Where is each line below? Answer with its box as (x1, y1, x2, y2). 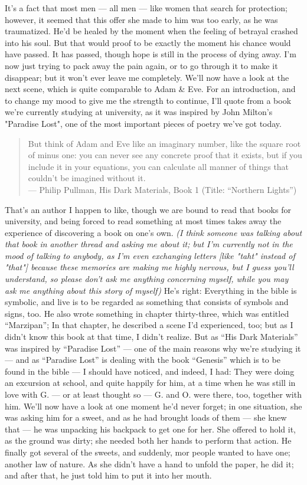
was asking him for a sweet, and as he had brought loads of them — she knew (5, 411, 287, 424)
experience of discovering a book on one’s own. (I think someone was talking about (5, 226, 302, 238)
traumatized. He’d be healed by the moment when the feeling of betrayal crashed (5, 25, 298, 37)
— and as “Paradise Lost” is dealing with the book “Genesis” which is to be (5, 353, 280, 366)
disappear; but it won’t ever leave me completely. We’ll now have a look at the (5, 71, 289, 83)
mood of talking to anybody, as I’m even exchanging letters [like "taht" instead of (5, 249, 295, 261)
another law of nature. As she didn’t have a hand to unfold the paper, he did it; (5, 457, 294, 470)
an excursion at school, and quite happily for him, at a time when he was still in (5, 376, 296, 389)
